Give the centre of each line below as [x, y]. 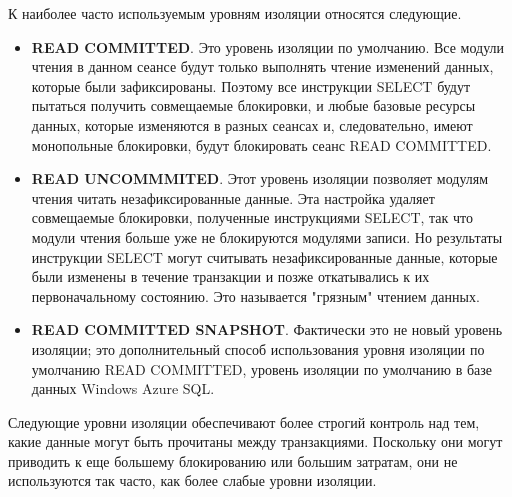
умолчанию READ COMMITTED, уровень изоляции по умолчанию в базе [262, 368]
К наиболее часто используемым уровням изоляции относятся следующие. [235, 13]
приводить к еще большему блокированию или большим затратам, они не [233, 460]
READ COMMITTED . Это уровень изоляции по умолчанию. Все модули [268, 46]
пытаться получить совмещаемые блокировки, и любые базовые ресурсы [253, 105]
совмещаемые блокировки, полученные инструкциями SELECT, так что [252, 217]
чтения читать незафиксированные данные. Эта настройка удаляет [233, 197]
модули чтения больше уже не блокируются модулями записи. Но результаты [267, 236]
